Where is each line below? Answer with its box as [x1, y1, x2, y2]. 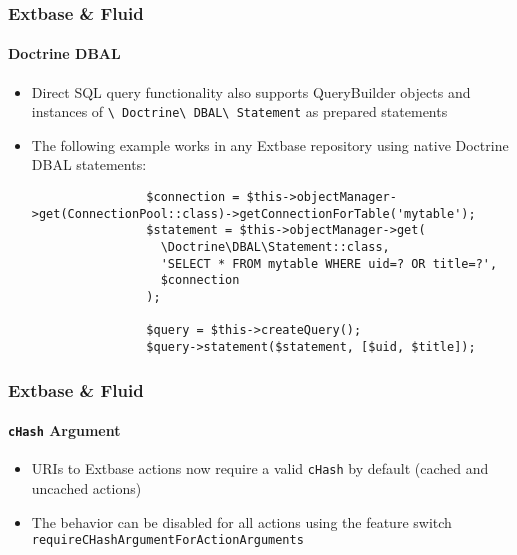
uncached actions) [31, 478, 142, 498]
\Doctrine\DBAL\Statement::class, [160, 240, 390, 255]
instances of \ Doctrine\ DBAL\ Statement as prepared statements [31, 101, 448, 122]
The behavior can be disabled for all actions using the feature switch [31, 511, 452, 532]
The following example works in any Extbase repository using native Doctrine [31, 134, 509, 155]
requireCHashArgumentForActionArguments [31, 533, 304, 548]
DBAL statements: [31, 154, 147, 175]
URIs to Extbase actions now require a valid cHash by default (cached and [31, 458, 489, 479]
